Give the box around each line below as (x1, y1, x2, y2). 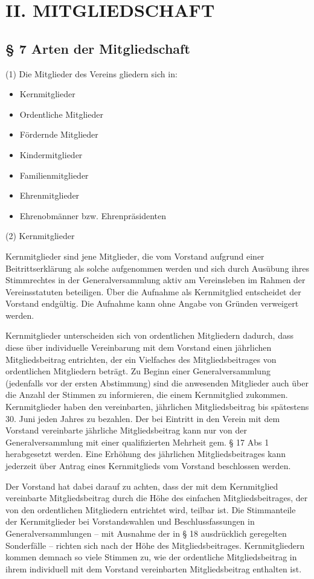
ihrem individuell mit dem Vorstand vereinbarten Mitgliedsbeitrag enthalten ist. (5, 562, 302, 575)
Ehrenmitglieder (19, 189, 80, 202)
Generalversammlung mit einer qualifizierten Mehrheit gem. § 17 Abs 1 (5, 435, 269, 448)
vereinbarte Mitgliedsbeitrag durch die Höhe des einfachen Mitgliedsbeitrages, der (5, 491, 308, 504)
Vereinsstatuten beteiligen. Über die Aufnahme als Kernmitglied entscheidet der (5, 285, 301, 298)
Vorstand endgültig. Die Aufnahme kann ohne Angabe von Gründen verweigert (5, 297, 299, 310)
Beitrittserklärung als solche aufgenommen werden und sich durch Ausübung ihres (5, 261, 309, 274)
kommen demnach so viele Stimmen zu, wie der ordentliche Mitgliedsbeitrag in (5, 551, 297, 563)
